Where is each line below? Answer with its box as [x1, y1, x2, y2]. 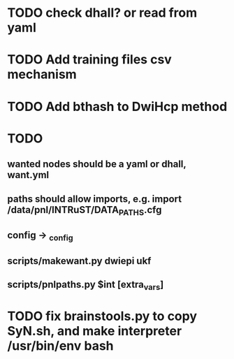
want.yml [7, 169, 50, 181]
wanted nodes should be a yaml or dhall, [7, 159, 187, 170]
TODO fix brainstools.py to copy [7, 309, 198, 324]
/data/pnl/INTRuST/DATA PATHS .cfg [7, 204, 162, 217]
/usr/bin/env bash [7, 338, 114, 354]
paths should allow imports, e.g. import [7, 193, 182, 205]
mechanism [7, 66, 77, 82]
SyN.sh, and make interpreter [7, 323, 182, 339]
